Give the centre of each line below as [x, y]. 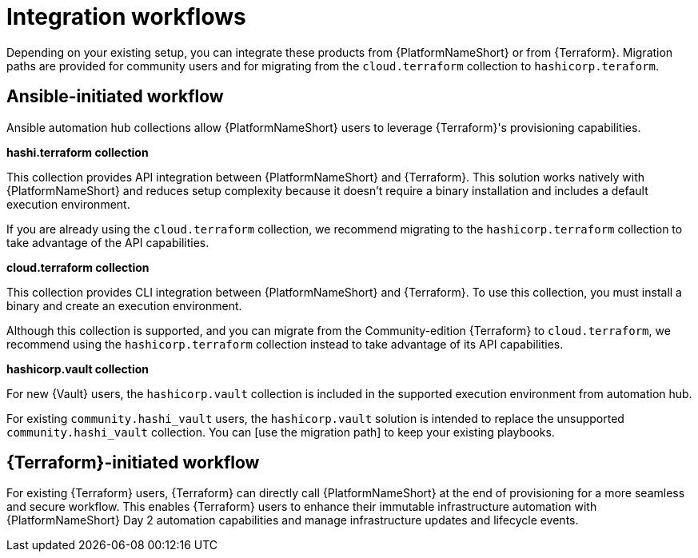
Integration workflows [126, 17]
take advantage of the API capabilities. [108, 242]
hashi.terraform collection [78, 152]
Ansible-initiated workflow [115, 97]
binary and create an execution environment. [124, 305]
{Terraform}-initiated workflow [133, 463]
